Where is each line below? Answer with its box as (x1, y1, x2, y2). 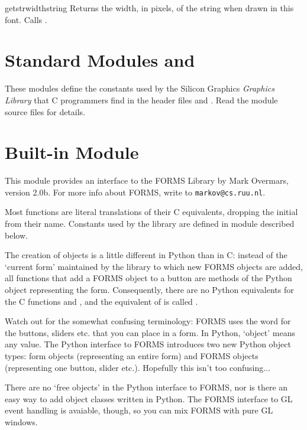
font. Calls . (5, 13, 47, 25)
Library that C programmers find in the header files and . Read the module (5, 93, 278, 106)
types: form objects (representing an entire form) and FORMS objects (5, 350, 258, 361)
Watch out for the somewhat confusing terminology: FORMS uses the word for (5, 315, 291, 327)
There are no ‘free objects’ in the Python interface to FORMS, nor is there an (5, 381, 288, 393)
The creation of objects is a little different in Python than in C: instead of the (5, 249, 287, 261)
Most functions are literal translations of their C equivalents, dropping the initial (5, 206, 298, 218)
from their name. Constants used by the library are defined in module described (5, 217, 295, 230)
